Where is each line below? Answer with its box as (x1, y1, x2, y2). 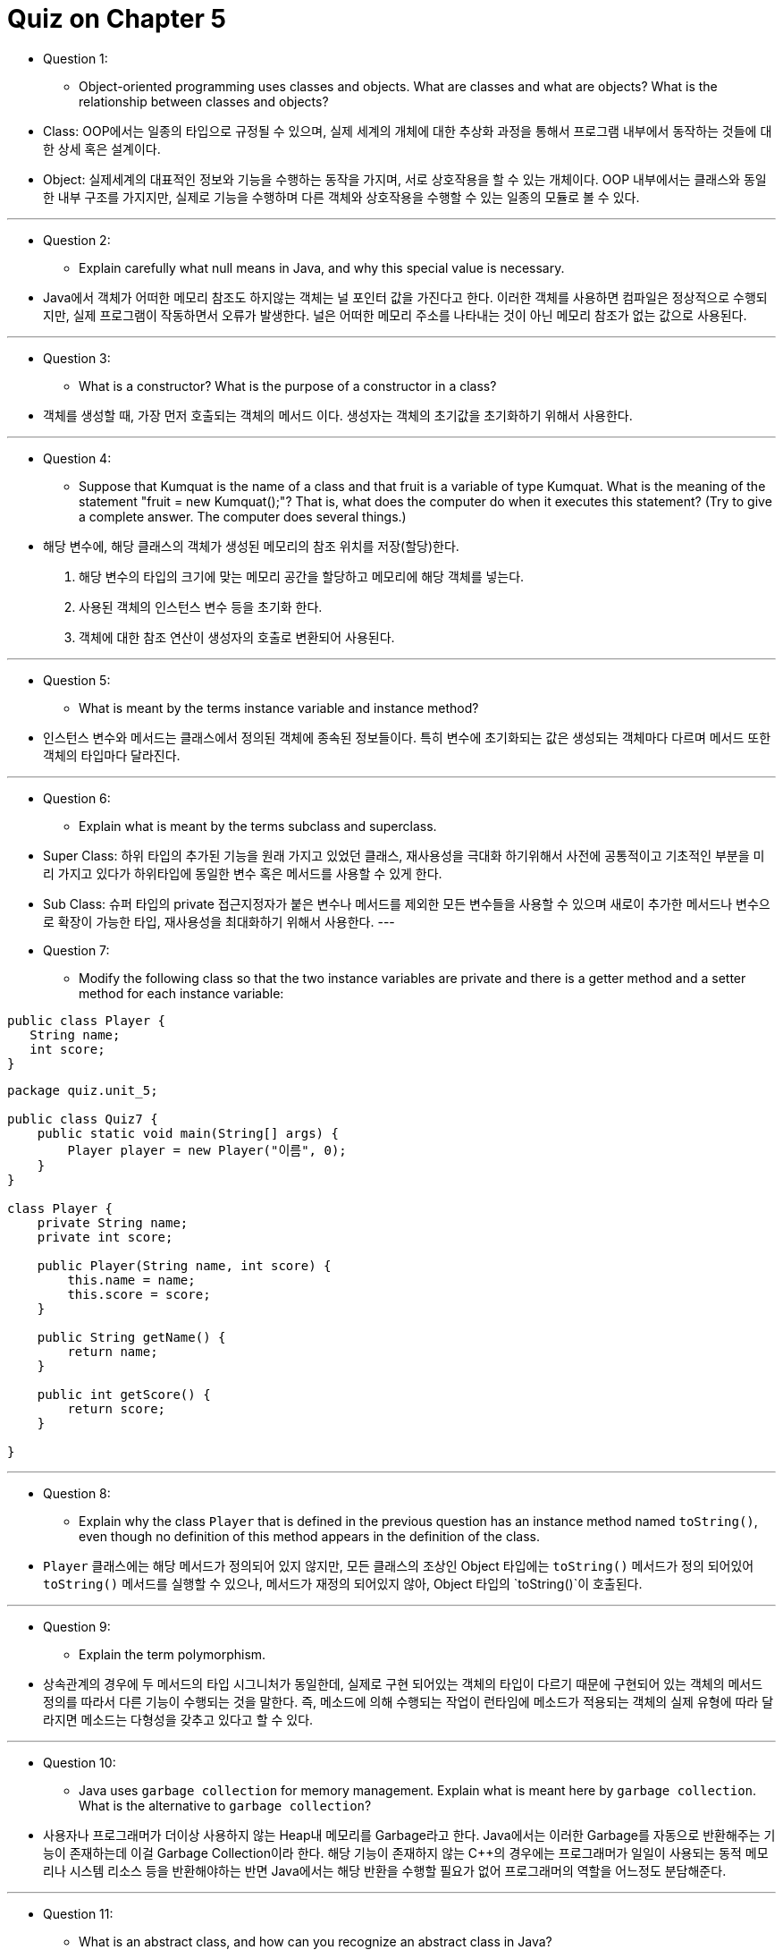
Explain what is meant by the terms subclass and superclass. (79, 818, 437, 834)
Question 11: (43, 1905, 114, 1921)
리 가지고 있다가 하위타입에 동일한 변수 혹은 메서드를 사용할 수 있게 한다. (43, 865, 442, 881)
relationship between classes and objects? (79, 93, 329, 109)
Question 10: (43, 1754, 116, 1770)
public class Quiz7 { (7, 1111, 158, 1126)
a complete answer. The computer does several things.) (79, 508, 407, 524)
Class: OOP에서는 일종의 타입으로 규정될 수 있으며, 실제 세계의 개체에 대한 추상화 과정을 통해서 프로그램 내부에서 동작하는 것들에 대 (43, 123, 772, 139)
